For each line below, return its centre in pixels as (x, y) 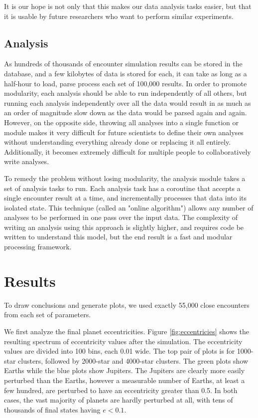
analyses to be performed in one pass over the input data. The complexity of (121, 217)
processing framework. (38, 247)
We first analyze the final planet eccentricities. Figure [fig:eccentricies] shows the (127, 331)
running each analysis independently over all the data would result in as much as (128, 103)
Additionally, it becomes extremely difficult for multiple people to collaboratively (128, 151)
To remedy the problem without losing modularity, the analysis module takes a (125, 178)
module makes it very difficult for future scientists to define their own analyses (124, 132)
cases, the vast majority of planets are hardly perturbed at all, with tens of (119, 400)
